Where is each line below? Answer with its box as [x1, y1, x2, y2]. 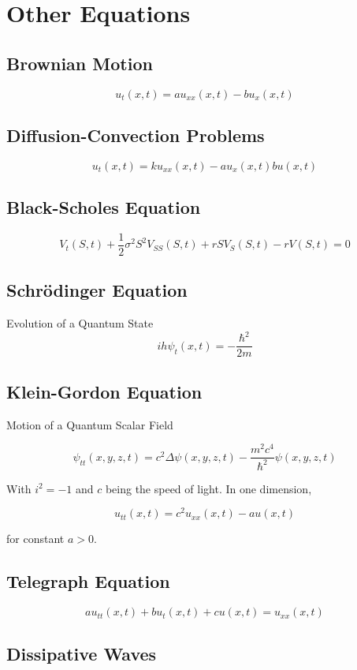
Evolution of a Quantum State [6, 315, 154, 331]
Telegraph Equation [6, 569, 170, 593]
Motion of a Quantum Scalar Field [6, 416, 173, 432]
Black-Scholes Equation [6, 195, 201, 219]
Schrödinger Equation [6, 278, 188, 302]
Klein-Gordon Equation [6, 379, 203, 403]
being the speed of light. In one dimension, [105, 480, 312, 496]
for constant [6, 530, 65, 547]
